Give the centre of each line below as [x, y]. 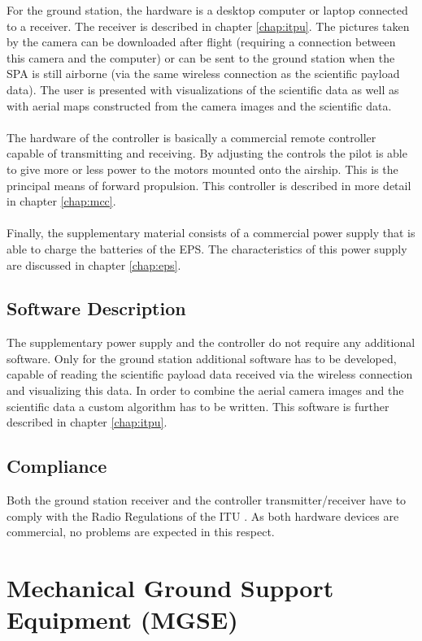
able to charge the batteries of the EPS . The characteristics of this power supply [207, 248]
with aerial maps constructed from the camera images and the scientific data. [199, 105]
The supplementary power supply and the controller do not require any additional [211, 342]
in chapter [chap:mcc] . [61, 201]
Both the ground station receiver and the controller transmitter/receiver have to [207, 500]
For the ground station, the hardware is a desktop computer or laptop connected [207, 10]
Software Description [96, 308]
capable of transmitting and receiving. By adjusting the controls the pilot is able [207, 153]
